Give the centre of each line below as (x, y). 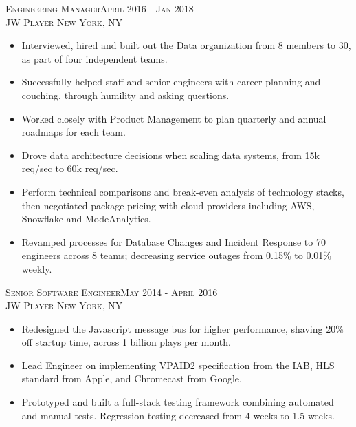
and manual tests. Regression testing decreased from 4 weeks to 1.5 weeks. (178, 415)
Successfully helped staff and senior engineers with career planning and (171, 82)
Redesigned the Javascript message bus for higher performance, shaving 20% (182, 328)
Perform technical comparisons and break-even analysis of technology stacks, (183, 191)
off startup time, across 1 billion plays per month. (126, 342)
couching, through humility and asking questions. (125, 95)
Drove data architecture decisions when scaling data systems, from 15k (171, 155)
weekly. (37, 268)
